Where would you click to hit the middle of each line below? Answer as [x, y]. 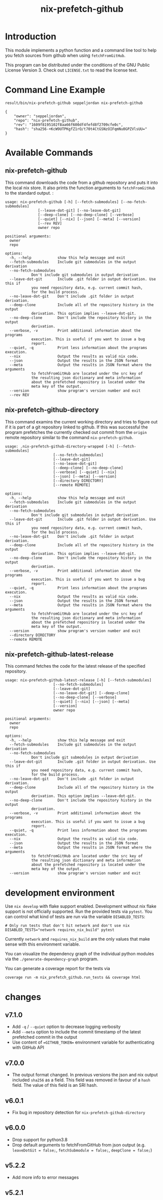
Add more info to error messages [45, 1177]
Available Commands [49, 152]
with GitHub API [28, 1048]
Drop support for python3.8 [40, 1139]
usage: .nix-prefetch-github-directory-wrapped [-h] [60, 446]
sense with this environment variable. [43, 944]
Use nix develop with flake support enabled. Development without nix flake [81, 906]
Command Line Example [55, 90]
